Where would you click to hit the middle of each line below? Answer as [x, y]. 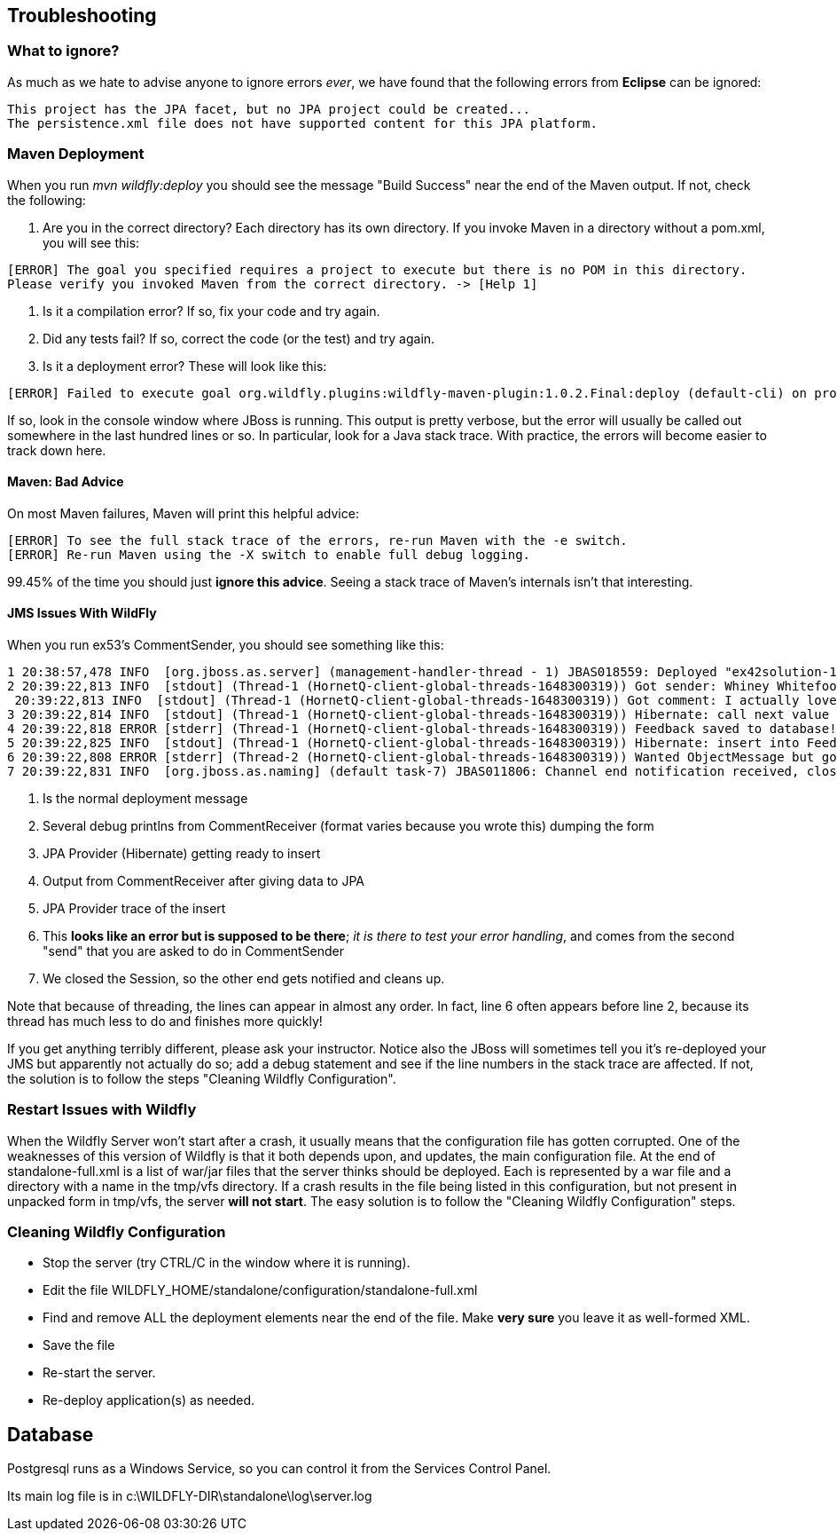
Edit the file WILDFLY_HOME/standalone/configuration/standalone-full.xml [260, 1290]
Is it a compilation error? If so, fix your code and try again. [211, 311]
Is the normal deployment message [145, 798]
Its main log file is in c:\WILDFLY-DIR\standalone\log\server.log [190, 1496]
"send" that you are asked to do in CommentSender [193, 950]
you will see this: [91, 242]
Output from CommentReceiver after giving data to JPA [204, 880]
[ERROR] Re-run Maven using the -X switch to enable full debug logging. [269, 554]
